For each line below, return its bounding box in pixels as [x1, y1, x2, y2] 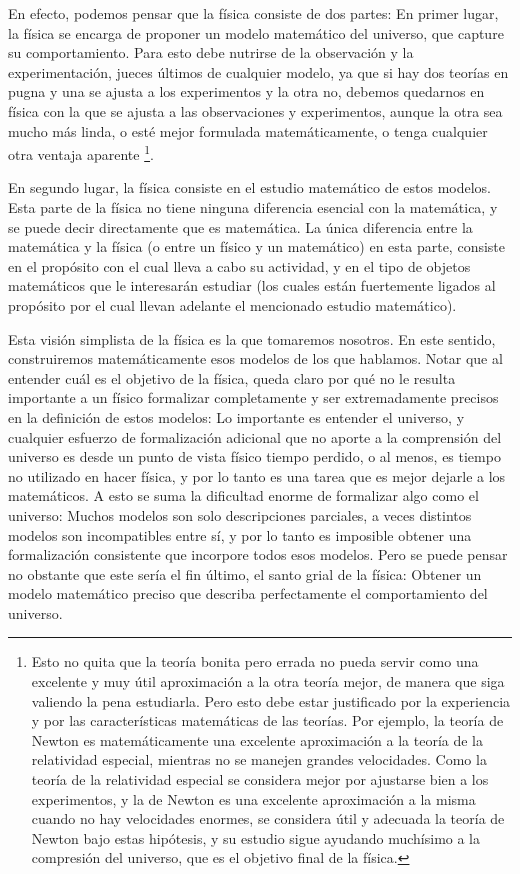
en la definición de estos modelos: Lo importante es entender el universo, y [8, 406, 465, 427]
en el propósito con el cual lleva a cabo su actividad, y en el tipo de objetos [8, 255, 471, 276]
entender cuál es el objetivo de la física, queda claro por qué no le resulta [8, 367, 456, 388]
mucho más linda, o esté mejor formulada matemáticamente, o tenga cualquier [8, 120, 488, 141]
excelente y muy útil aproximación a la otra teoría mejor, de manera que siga [31, 671, 505, 692]
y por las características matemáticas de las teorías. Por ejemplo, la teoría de [31, 710, 504, 731]
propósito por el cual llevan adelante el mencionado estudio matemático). [8, 294, 457, 315]
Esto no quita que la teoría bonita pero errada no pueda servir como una [31, 651, 479, 672]
